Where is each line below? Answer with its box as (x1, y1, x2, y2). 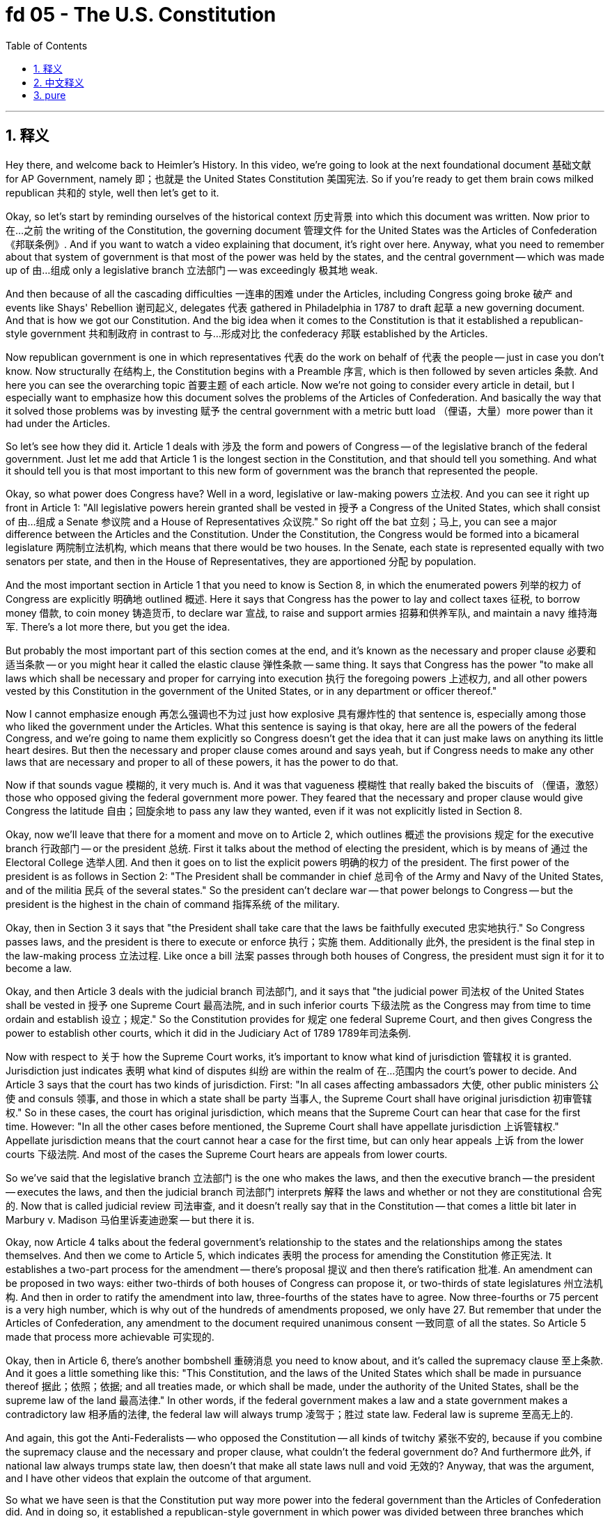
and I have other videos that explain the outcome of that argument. (6, 1472, 312, 1484)
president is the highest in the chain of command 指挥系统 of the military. (6, 897, 340, 910)
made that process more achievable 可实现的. (6, 1330, 214, 1343)
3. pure (33, 88, 66, 101)
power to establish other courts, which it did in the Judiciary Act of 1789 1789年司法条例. (6, 1026, 411, 1039)
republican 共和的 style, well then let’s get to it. (6, 186, 219, 199)
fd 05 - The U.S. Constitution (6, 3, 276, 26)
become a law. (6, 962, 72, 974)
